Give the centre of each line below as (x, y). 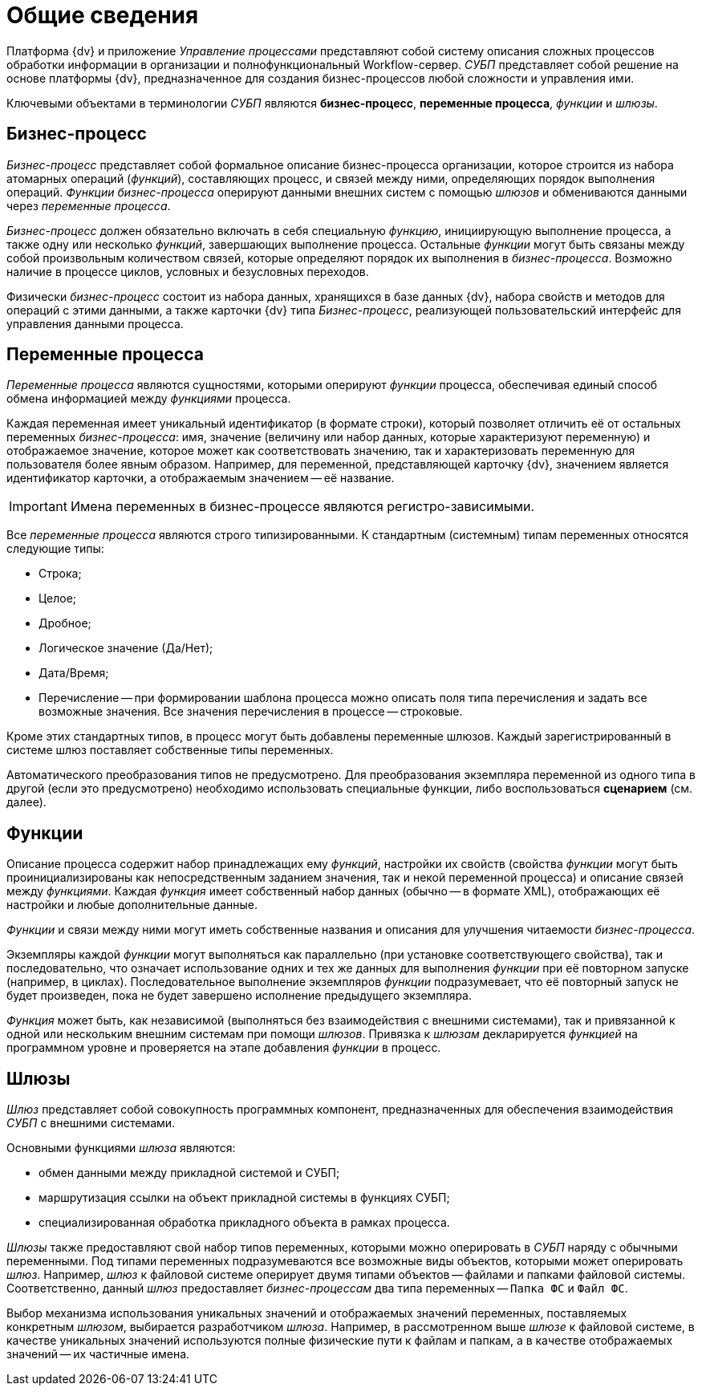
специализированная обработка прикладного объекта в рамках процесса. (244, 1223)
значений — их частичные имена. (98, 1354)
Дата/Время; (74, 673)
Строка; (60, 574)
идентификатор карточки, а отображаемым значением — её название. (201, 478)
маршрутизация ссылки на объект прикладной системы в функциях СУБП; (244, 1198)
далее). (26, 802)
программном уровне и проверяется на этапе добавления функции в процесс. (224, 1048)
